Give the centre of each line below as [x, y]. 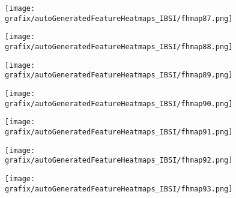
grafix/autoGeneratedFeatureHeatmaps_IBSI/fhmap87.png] [119, 18]
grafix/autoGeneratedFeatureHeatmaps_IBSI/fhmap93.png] [119, 189]
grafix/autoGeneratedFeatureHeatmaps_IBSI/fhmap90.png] [119, 103]
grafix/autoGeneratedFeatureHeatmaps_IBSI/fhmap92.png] [119, 160]
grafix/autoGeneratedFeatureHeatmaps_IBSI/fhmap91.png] [119, 132]
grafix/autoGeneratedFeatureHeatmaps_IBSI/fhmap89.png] [119, 75]
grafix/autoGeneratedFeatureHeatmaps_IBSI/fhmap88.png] [119, 46]
